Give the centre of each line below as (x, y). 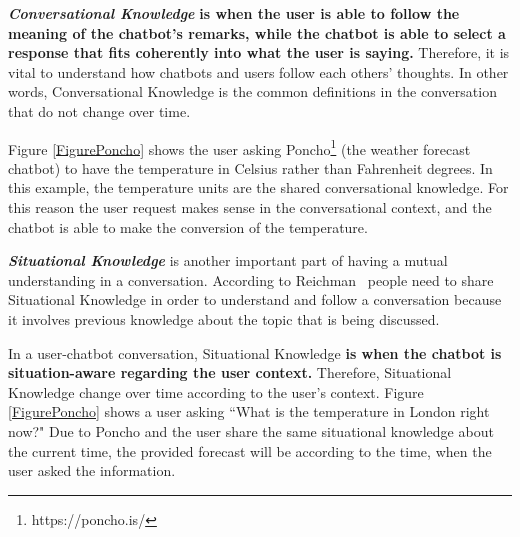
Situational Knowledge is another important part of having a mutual (228, 260)
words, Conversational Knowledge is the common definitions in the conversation (252, 91)
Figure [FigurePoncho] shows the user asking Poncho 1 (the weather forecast (239, 147)
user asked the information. (92, 470)
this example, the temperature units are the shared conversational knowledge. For (258, 187)
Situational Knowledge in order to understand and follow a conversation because (255, 299)
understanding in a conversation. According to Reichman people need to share (251, 279)
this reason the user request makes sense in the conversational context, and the (250, 207)
